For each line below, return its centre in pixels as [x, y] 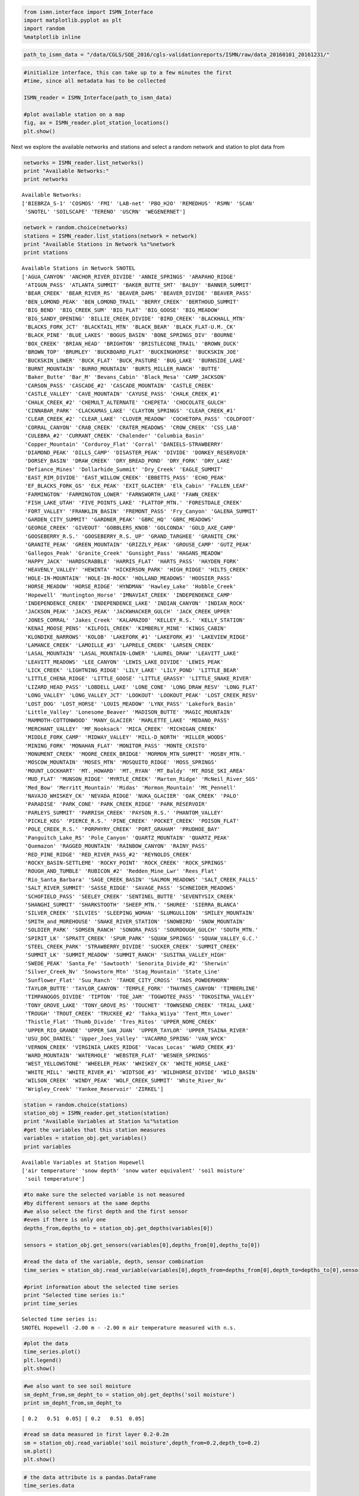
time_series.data [49, 1486]
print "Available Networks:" [66, 171]
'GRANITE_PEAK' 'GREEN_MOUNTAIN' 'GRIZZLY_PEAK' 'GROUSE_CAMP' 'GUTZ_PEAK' [139, 545]
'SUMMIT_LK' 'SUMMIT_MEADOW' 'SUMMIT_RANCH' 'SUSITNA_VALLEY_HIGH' [126, 955]
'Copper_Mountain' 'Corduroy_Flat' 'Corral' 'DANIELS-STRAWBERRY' [124, 444]
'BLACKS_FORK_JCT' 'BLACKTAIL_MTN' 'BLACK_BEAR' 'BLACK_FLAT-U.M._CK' [130, 327]
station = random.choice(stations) [76, 1105]
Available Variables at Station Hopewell [83, 1162]
